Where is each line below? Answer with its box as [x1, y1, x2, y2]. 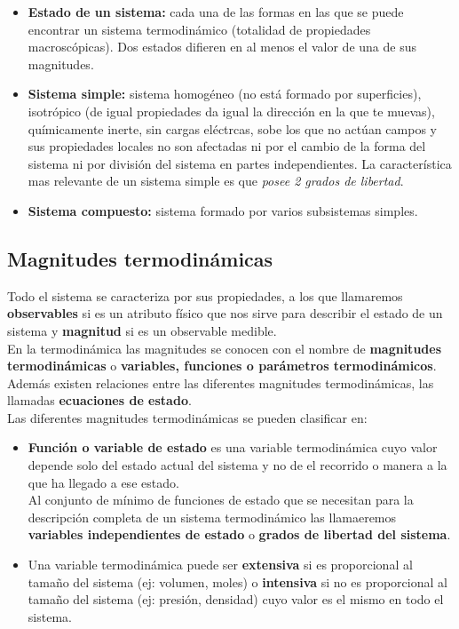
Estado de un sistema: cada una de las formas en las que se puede [28, 3, 404, 20]
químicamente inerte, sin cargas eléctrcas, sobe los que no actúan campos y [28, 119, 437, 138]
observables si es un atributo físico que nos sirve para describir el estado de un [7, 304, 443, 322]
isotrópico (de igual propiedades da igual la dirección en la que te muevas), [28, 101, 435, 120]
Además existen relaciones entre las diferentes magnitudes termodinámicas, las [7, 373, 434, 392]
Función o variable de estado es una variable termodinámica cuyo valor [28, 438, 438, 457]
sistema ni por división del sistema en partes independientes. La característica [28, 154, 452, 172]
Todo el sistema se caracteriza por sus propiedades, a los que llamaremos [7, 286, 403, 305]
